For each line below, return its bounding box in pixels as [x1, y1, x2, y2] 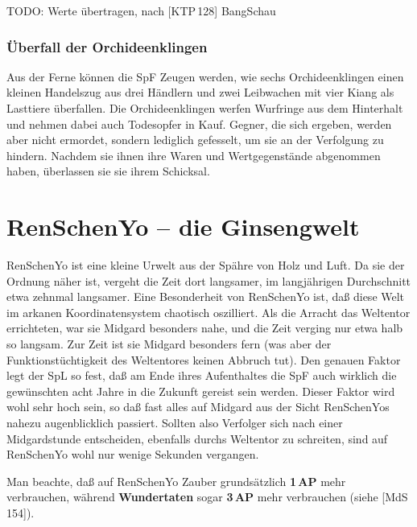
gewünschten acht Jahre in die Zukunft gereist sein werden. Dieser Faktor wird [6, 382, 395, 399]
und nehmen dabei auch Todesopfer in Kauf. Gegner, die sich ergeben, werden [6, 115, 392, 132]
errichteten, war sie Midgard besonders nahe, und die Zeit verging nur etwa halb [6, 319, 403, 336]
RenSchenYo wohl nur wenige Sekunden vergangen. [6, 446, 259, 463]
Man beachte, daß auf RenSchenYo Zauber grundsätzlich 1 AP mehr [6, 472, 346, 489]
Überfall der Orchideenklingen [6, 36, 208, 56]
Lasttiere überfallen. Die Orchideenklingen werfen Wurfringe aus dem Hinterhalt [6, 100, 403, 116]
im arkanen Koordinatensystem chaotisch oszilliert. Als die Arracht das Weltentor [6, 303, 411, 320]
